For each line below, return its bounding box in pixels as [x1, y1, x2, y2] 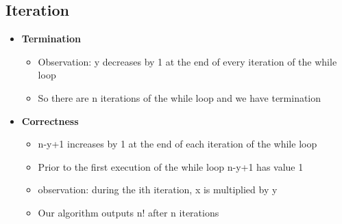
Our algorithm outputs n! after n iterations [38, 205, 219, 219]
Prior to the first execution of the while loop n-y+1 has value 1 [38, 159, 304, 173]
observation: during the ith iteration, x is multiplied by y [38, 182, 278, 197]
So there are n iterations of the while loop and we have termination [38, 90, 321, 104]
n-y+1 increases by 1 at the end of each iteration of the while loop [38, 137, 317, 151]
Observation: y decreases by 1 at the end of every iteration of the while [38, 54, 337, 68]
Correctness [21, 113, 79, 128]
